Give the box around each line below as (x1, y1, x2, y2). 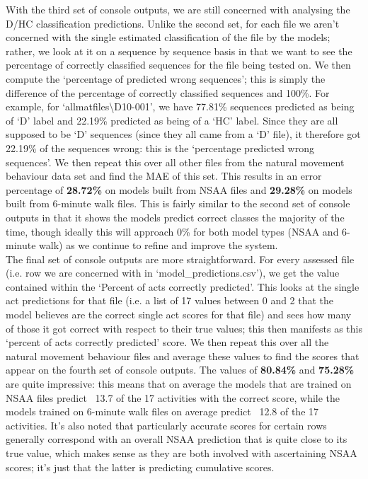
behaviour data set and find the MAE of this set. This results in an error (6, 168, 322, 183)
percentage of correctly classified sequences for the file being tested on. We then (6, 57, 351, 72)
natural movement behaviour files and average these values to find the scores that (6, 348, 360, 363)
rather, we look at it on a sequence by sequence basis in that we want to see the (6, 43, 352, 58)
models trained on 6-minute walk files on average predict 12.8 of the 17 (6, 404, 319, 419)
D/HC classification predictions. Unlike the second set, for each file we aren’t (6, 16, 340, 30)
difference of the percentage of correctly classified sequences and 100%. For (6, 85, 330, 100)
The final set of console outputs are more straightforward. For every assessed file (6, 251, 355, 266)
